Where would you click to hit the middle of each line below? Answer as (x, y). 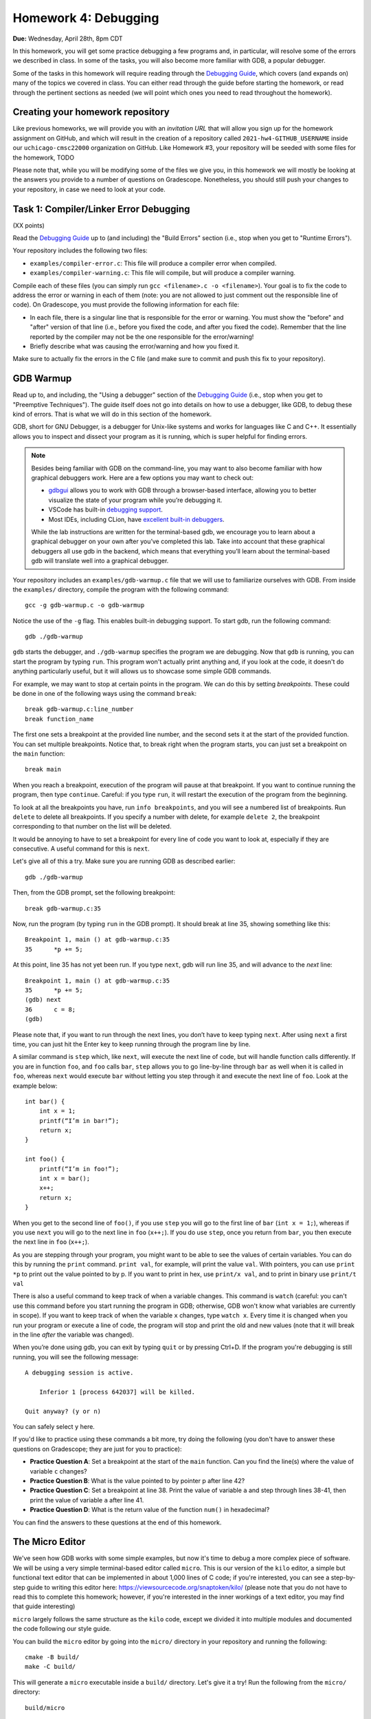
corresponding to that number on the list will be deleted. (92, 826)
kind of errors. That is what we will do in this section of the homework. (112, 414)
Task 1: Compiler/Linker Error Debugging (101, 209)
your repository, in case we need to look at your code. (89, 189)
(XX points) (29, 225)
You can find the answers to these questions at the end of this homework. (117, 1522)
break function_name (59, 719)
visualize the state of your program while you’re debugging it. (135, 500)
